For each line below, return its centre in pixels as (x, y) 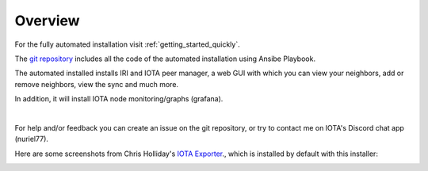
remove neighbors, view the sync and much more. (96, 84)
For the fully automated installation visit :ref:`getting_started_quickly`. (128, 44)
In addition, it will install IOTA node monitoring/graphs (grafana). (119, 99)
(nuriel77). (32, 139)
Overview (47, 21)
